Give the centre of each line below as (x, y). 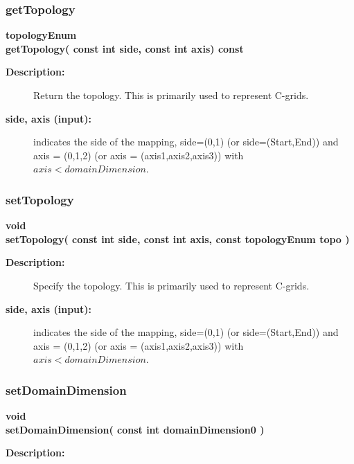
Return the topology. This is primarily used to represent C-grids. (171, 95)
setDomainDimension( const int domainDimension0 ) (135, 429)
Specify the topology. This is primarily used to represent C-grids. (171, 285)
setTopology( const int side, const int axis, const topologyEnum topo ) (178, 239)
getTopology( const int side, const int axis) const (125, 48)
